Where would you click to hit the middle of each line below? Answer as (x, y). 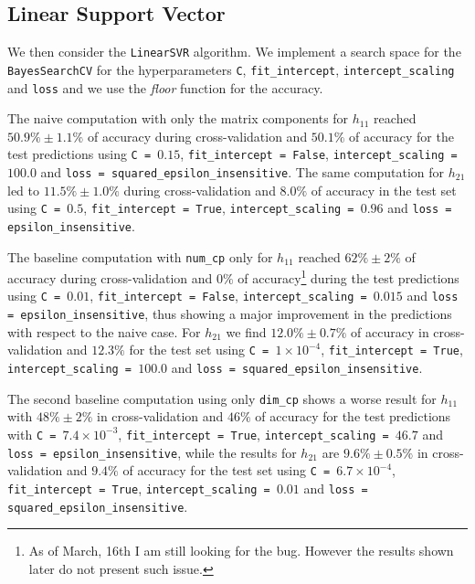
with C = (32, 434)
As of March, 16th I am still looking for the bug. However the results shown (241, 551)
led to (23, 190)
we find (246, 331)
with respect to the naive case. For (104, 331)
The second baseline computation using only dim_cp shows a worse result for (222, 398)
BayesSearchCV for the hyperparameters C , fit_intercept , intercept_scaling (231, 69)
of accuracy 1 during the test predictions (348, 276)
